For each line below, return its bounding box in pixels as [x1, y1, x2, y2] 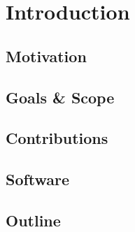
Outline [6, 209, 61, 231]
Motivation [6, 45, 87, 66]
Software [6, 168, 70, 190]
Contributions [6, 127, 108, 149]
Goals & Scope [6, 86, 115, 108]
